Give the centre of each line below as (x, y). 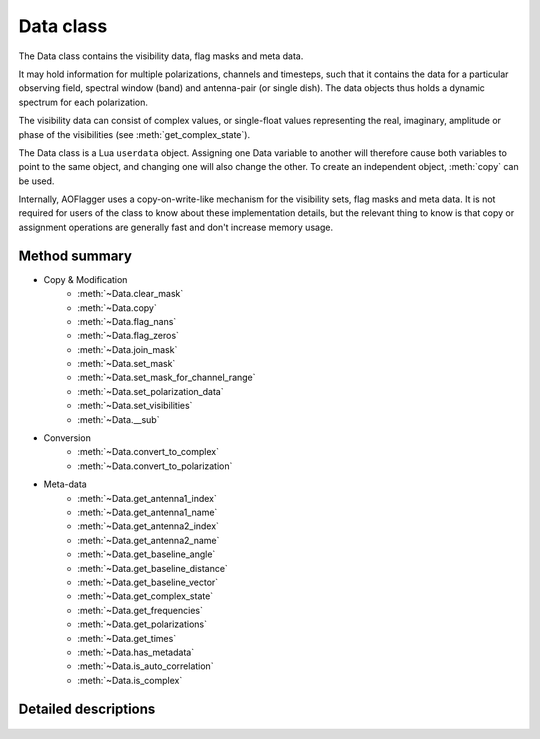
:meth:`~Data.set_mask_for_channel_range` (166, 377)
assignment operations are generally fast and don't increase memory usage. (176, 227)
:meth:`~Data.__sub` (118, 419)
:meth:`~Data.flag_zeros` (128, 336)
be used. (36, 181)
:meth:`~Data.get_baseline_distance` (153, 568)
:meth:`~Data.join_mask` (127, 349)
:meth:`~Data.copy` (117, 307)
